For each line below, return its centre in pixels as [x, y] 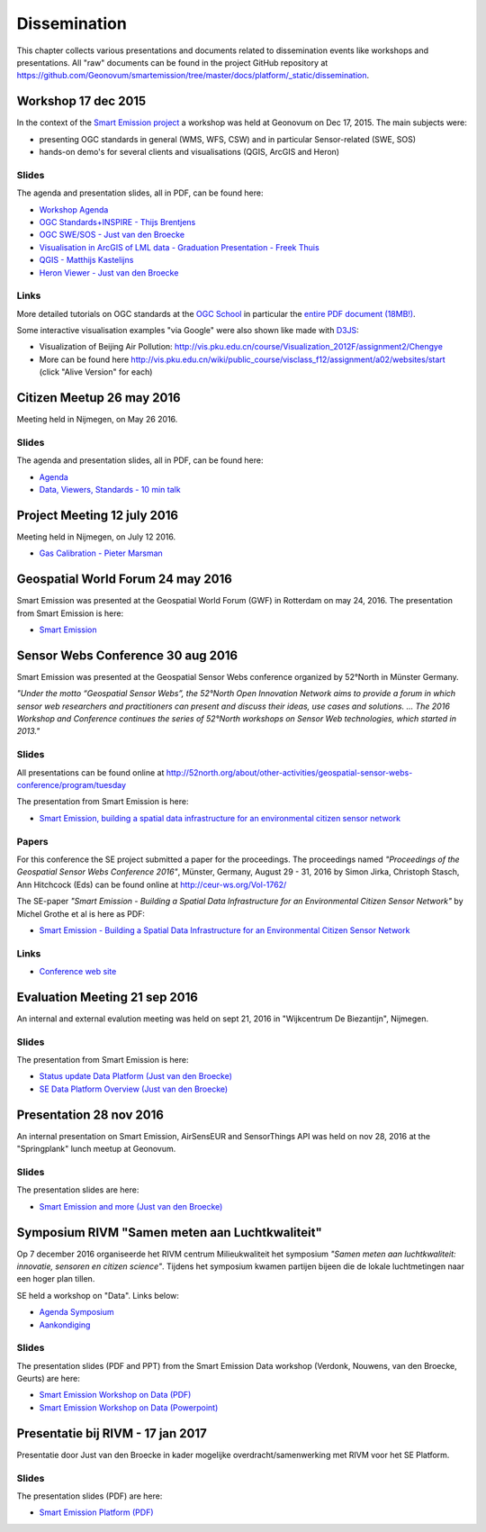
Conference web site [78, 972]
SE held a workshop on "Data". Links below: [98, 1295]
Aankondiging [65, 1325]
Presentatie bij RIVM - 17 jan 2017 [112, 1433]
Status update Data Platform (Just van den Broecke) [136, 1076]
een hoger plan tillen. [56, 1279]
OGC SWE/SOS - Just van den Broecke [112, 235]
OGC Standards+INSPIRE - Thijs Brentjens [117, 222]
